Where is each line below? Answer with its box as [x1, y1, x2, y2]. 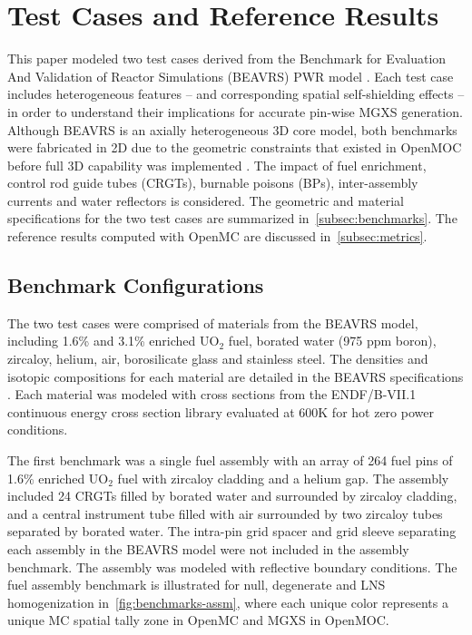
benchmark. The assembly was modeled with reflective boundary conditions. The [7, 557, 457, 576]
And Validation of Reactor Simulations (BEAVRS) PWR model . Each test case [7, 66, 454, 85]
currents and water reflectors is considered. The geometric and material [7, 190, 404, 210]
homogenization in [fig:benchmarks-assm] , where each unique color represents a [7, 592, 448, 611]
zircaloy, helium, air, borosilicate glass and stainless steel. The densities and [7, 349, 428, 368]
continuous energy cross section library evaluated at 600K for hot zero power [7, 402, 434, 421]
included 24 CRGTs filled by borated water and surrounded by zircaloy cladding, [7, 486, 457, 505]
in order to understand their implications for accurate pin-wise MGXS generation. [7, 102, 463, 121]
